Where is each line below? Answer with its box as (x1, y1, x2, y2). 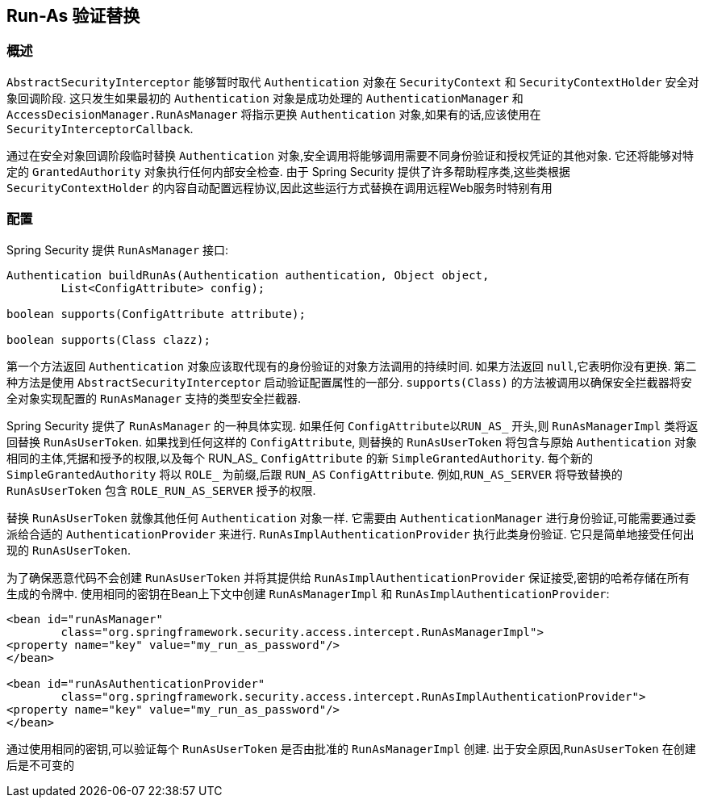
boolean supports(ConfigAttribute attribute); (6, 307, 306, 320)
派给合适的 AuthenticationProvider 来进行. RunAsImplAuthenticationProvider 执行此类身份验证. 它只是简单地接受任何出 (6, 526, 695, 541)
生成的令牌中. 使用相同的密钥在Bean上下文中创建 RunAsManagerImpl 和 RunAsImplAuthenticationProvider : (6, 586, 610, 601)
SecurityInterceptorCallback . (6, 121, 194, 136)
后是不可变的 (6, 757, 74, 772)
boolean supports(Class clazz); (6, 333, 211, 346)
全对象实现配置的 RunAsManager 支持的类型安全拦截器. (6, 391, 302, 405)
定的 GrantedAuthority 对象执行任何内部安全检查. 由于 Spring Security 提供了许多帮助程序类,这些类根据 (6, 164, 570, 178)
